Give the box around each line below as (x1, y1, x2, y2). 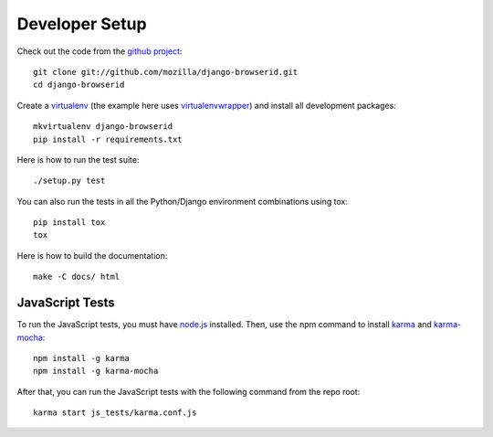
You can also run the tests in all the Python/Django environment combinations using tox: (16, 196, 349, 207)
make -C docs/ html (33, 272, 121, 282)
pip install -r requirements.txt (33, 133, 183, 144)
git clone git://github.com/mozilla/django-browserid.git (33, 67, 299, 77)
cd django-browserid (33, 80, 125, 91)
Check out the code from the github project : (16, 46, 183, 57)
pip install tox (33, 218, 106, 228)
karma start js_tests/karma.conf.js (33, 408, 197, 418)
